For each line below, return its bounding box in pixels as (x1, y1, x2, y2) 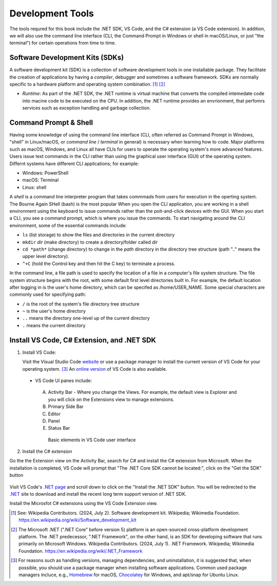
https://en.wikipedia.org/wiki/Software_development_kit (18, 517, 136, 523)
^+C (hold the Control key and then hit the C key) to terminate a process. (22, 260, 175, 267)
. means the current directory (22, 322, 86, 328)
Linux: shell (22, 184, 47, 190)
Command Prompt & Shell (9, 118, 93, 127)
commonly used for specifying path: (9, 291, 86, 297)
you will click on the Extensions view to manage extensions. (48, 396, 174, 402)
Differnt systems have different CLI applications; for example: (9, 160, 140, 167)
